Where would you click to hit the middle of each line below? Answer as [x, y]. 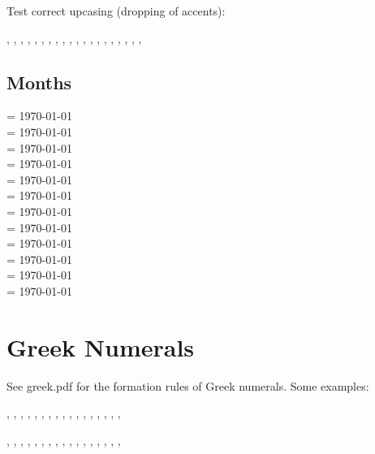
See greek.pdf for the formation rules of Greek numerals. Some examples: [188, 385]
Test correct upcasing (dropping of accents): [116, 11]
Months [39, 82]
